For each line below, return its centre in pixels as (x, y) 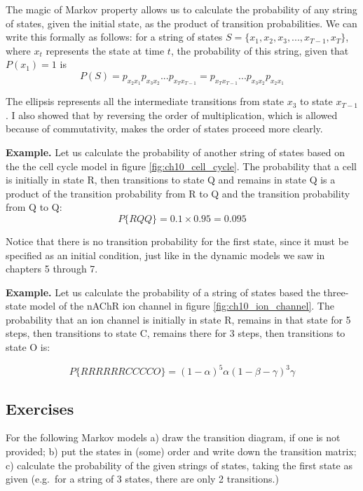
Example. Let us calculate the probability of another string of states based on (175, 152)
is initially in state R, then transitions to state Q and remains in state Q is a (171, 180)
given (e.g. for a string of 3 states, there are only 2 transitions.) (142, 479)
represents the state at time (105, 50)
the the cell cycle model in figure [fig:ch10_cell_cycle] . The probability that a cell (181, 166)
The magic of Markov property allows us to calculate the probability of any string (181, 9)
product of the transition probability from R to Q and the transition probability (178, 193)
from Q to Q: (34, 207)
